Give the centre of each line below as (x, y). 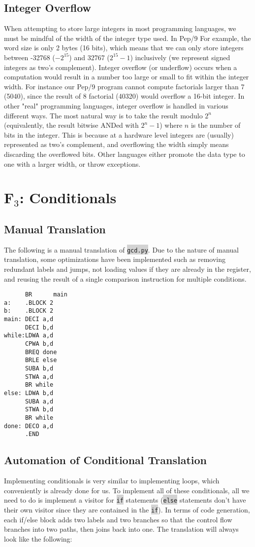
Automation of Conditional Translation (105, 460)
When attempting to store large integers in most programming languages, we (120, 28)
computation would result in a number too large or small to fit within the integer (127, 77)
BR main (46, 295)
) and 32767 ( (89, 57)
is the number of (216, 125)
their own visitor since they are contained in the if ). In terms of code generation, (127, 509)
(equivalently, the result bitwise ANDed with (71, 125)
